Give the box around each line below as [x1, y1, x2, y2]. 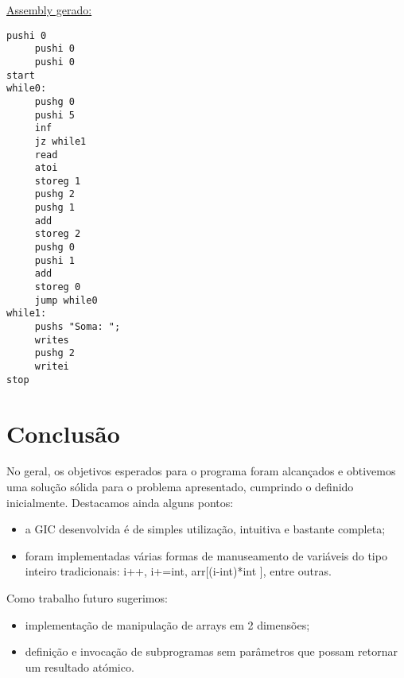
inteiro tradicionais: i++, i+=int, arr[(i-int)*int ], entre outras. [25, 563, 332, 579]
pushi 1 [34, 254, 75, 266]
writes [34, 334, 69, 346]
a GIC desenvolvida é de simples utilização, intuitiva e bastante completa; [25, 521, 386, 537]
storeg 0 [34, 281, 81, 293]
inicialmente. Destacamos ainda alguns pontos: [6, 494, 234, 510]
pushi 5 [34, 109, 75, 121]
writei [34, 361, 69, 372]
